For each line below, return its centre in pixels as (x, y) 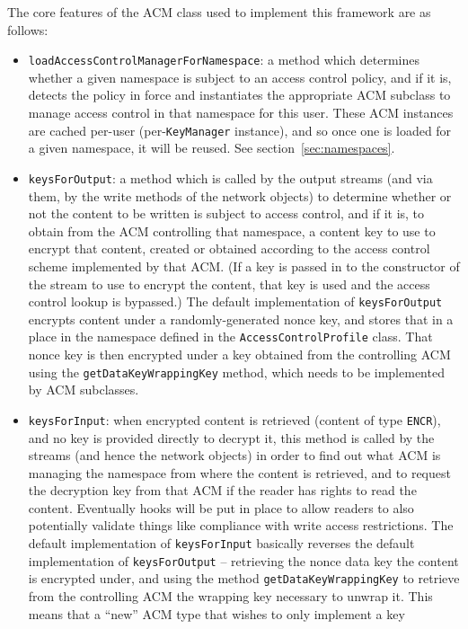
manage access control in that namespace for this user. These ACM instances (241, 113)
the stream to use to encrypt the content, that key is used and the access (229, 283)
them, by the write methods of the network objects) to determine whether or (240, 195)
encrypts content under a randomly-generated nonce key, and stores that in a (241, 319)
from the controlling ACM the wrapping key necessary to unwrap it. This (230, 596)
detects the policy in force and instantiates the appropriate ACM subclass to (239, 95)
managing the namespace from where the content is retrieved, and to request (239, 472)
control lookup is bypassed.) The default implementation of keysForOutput (235, 301)
